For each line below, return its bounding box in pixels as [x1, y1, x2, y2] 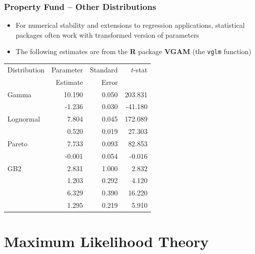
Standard [90, 64, 118, 74]
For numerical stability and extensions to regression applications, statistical [15, 20, 245, 30]
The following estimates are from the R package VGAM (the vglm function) [15, 46, 252, 57]
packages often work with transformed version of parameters [15, 29, 199, 40]
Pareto [7, 138, 28, 148]
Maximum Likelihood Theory [4, 231, 209, 252]
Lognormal [7, 114, 40, 124]
